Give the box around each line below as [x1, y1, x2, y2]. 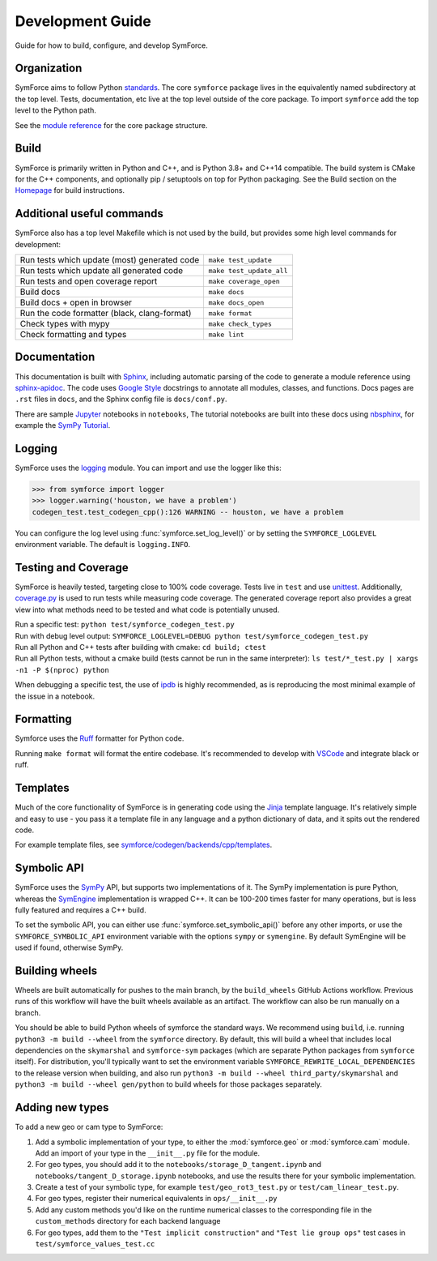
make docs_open [208, 298, 265, 307]
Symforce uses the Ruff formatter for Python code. [15, 733, 185, 743]
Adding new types [15, 1101, 109, 1114]
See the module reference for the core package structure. [15, 120, 208, 130]
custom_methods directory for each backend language [35, 1216, 221, 1226]
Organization [15, 62, 83, 75]
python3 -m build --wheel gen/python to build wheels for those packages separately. [15, 1079, 323, 1089]
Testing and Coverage [15, 560, 129, 575]
